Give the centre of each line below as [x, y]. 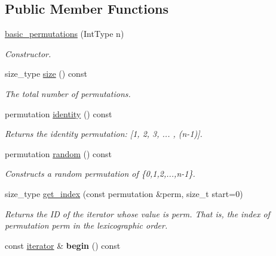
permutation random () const [59, 153]
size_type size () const [46, 74]
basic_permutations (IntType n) [65, 34]
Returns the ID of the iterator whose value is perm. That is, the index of [137, 213]
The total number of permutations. [68, 93]
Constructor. [28, 53]
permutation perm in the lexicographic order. [86, 225]
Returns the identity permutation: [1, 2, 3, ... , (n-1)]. [104, 134]
